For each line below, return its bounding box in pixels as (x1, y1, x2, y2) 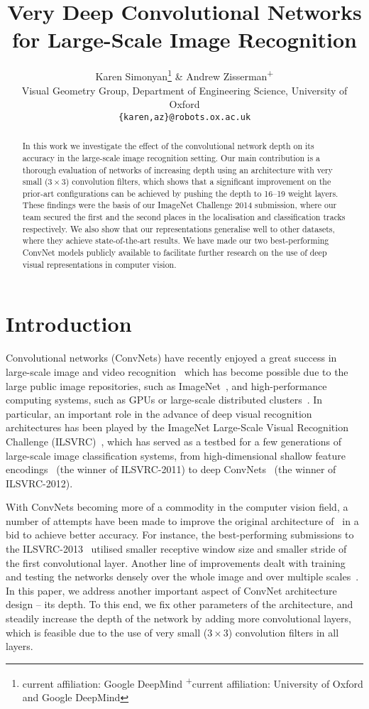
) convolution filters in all (228, 624, 339, 639)
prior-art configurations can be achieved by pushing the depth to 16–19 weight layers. (22, 187, 338, 199)
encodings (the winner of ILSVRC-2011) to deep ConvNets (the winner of (6, 462, 336, 477)
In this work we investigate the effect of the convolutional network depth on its (22, 140, 314, 152)
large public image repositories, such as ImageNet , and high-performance (6, 378, 327, 393)
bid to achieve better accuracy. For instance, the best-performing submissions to (6, 527, 354, 542)
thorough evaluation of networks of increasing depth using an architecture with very (22, 163, 333, 175)
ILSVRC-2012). (6, 475, 73, 490)
